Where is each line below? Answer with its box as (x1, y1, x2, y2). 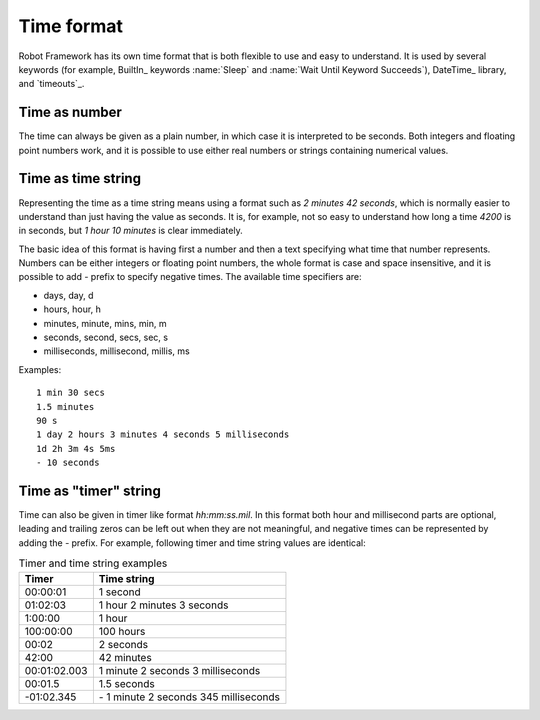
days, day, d (43, 289, 94, 301)
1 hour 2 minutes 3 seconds (98, 598, 229, 612)
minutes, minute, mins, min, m (43, 317, 167, 329)
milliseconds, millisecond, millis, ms (43, 345, 190, 357)
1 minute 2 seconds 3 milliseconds (98, 663, 261, 677)
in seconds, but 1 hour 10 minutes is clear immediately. (18, 225, 244, 237)
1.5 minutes (36, 401, 95, 412)
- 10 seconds (36, 457, 100, 469)
